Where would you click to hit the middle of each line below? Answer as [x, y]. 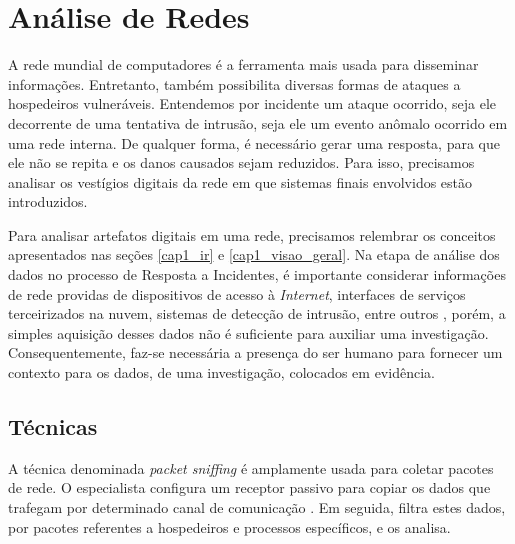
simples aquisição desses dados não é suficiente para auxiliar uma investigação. [248, 332]
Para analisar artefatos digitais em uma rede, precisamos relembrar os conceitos [252, 234]
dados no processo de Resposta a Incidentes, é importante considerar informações [257, 274]
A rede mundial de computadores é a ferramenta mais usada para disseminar [243, 64]
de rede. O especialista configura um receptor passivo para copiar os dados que [249, 487]
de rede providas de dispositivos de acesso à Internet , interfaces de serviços [237, 293]
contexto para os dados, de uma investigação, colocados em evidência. [221, 372]
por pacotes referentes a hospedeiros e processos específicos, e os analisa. [229, 526]
